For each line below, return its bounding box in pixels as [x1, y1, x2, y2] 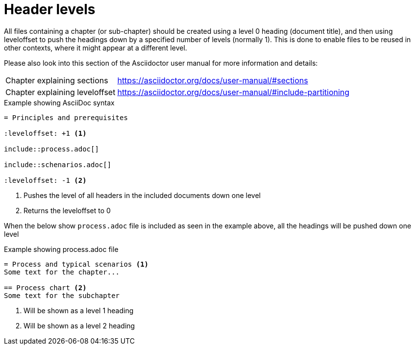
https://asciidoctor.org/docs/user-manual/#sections [117, 75, 308, 85]
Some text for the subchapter [4, 291, 120, 299]
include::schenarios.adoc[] [4, 160, 112, 169]
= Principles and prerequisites [4, 113, 128, 122]
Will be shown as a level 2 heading [24, 321, 135, 330]
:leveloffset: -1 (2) [4, 176, 87, 184]
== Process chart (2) [4, 283, 87, 292]
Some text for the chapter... [4, 268, 120, 276]
